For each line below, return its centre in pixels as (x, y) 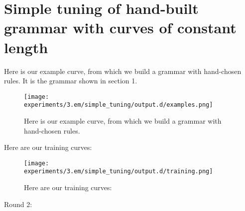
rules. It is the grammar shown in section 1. (71, 81)
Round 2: (18, 204)
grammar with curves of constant (120, 28)
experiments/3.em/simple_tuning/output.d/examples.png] (119, 105)
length (26, 47)
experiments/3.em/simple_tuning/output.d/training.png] (119, 172)
